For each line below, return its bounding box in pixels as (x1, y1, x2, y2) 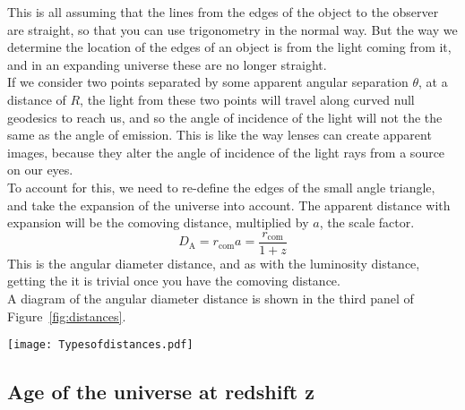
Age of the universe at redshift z (7, 378, 314, 406)
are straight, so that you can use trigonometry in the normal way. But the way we (7, 20, 458, 38)
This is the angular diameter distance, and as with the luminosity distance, (7, 253, 420, 272)
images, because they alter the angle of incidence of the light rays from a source (7, 142, 445, 161)
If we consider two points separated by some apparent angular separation (7, 73, 409, 91)
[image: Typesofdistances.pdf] (7, 338, 194, 352)
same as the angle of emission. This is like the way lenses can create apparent (7, 125, 432, 144)
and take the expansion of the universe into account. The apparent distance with (7, 195, 451, 214)
